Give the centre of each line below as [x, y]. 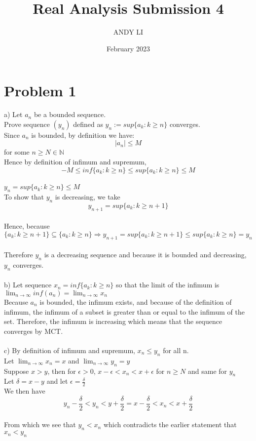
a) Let [13, 114]
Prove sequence [27, 124]
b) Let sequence [28, 285]
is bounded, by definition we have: [83, 135]
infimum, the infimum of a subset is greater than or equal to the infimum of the [125, 311]
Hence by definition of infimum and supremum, [75, 162]
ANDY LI [128, 32]
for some [17, 152]
